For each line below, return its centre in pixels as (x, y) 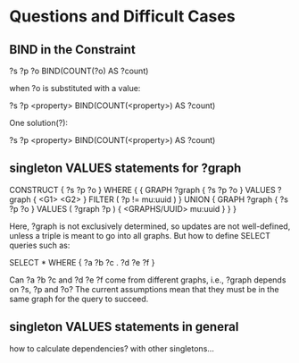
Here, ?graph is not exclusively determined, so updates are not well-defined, (150, 226)
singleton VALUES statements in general (124, 327)
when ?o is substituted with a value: (75, 88)
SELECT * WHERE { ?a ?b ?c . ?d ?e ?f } (82, 262)
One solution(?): (39, 123)
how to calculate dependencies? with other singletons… (112, 348)
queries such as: (40, 245)
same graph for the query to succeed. (79, 299)
